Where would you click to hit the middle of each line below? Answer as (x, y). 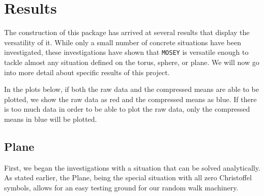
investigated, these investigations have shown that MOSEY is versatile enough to (126, 52)
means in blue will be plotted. (51, 119)
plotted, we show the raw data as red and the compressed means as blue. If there (130, 99)
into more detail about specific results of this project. (87, 72)
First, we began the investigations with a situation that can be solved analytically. (132, 167)
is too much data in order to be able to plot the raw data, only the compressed (127, 109)
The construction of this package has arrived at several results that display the (127, 32)
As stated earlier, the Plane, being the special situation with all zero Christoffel (128, 177)
